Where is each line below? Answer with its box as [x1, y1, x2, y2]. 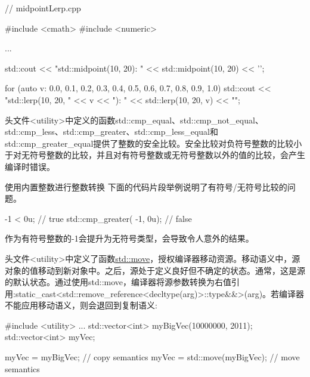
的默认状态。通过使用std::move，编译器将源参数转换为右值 [5, 276, 232, 288]
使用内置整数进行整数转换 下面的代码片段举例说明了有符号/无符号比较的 [5, 180, 287, 193]
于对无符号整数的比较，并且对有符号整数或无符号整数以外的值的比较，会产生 [5, 149, 305, 161]
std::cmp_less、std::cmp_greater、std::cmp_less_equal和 [5, 125, 218, 138]
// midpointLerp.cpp [5, 2, 81, 14]
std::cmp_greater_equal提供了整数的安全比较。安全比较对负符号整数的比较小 [5, 137, 302, 149]
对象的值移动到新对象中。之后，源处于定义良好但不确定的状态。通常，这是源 [5, 264, 305, 276]
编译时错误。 [5, 160, 55, 172]
